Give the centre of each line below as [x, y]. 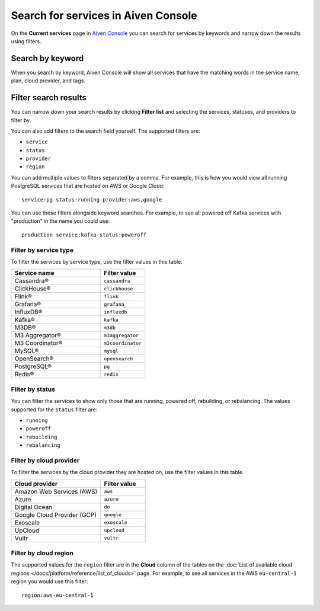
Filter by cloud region [42, 553]
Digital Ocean [33, 507]
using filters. [26, 41]
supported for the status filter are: [54, 410]
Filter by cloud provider [45, 460]
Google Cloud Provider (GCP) [56, 514]
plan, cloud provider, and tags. [48, 81]
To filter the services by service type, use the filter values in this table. [97, 261]
